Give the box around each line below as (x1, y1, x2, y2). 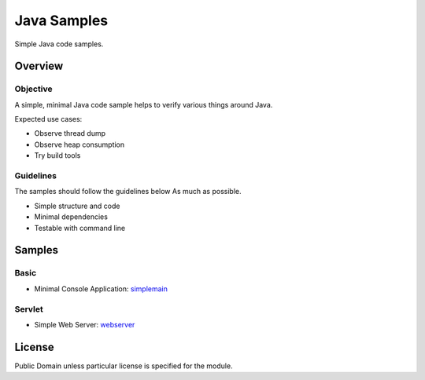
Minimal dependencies (34, 212, 108, 221)
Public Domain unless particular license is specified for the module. (14, 361, 233, 371)
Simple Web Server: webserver (34, 320, 135, 329)
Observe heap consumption (34, 140, 125, 149)
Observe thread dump (34, 129, 106, 138)
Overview (14, 60, 64, 73)
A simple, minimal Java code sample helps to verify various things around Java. (14, 100, 273, 109)
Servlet (14, 303, 43, 314)
